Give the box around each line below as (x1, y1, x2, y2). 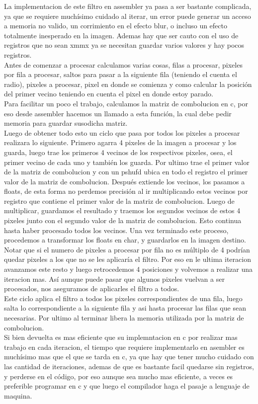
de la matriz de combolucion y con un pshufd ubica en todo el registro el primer (4, 166, 248, 177)
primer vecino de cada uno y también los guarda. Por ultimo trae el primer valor (4, 157, 250, 167)
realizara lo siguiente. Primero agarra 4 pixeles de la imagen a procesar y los (4, 137, 237, 148)
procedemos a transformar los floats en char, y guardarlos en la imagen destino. (4, 235, 246, 245)
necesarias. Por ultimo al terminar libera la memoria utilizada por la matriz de (4, 313, 244, 323)
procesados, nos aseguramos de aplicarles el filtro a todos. (4, 283, 179, 294)
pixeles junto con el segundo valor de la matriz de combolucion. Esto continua (4, 215, 242, 226)
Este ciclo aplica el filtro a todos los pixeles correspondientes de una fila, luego (4, 293, 243, 303)
